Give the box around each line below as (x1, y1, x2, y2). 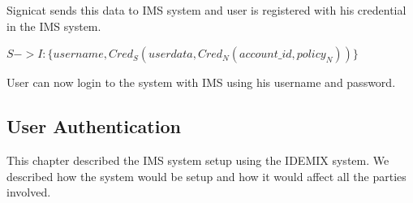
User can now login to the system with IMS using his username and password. (6, 74, 396, 91)
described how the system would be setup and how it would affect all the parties (6, 167, 407, 184)
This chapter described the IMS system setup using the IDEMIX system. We (6, 151, 389, 168)
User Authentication (6, 114, 181, 139)
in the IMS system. (6, 17, 101, 34)
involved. (6, 184, 51, 201)
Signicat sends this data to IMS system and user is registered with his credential (6, 2, 407, 18)
